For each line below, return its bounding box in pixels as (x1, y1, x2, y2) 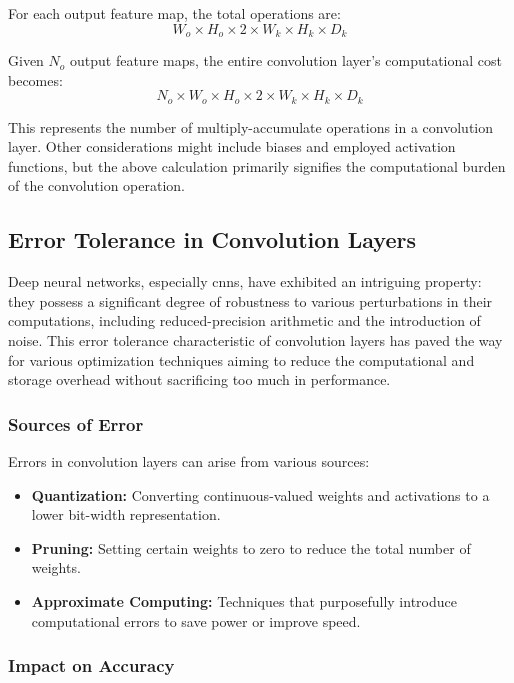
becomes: (8, 69, 63, 90)
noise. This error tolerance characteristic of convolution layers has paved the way (8, 330, 503, 351)
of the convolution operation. (8, 175, 186, 196)
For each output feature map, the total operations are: (8, 3, 341, 23)
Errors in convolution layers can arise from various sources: (8, 451, 370, 472)
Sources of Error (8, 411, 144, 436)
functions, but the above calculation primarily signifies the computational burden (8, 155, 506, 176)
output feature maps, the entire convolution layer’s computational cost (70, 50, 503, 71)
